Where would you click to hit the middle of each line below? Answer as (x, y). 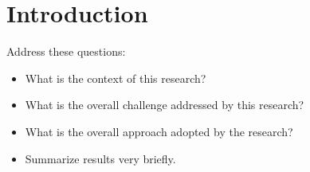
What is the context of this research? (116, 78)
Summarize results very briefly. (100, 158)
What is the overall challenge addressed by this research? (165, 105)
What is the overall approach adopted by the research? (159, 131)
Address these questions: (66, 51)
